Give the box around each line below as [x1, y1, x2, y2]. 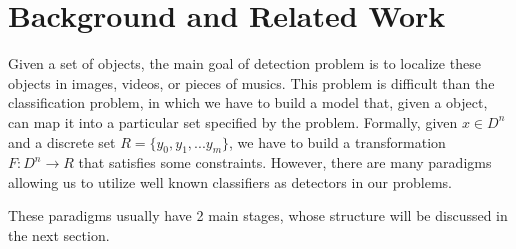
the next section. [8, 225, 110, 246]
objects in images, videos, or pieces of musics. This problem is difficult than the [8, 72, 495, 93]
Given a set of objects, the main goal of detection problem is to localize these [8, 53, 481, 74]
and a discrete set [8, 131, 116, 152]
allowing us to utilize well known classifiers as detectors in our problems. [8, 171, 452, 192]
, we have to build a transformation [229, 131, 446, 152]
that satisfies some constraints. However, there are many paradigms [78, 152, 492, 173]
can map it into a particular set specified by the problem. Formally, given [8, 111, 458, 132]
